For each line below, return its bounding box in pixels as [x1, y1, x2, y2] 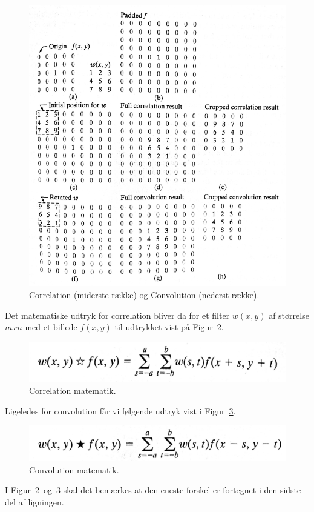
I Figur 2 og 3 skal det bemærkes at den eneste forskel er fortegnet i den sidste [5, 484, 301, 496]
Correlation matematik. [29, 384, 116, 397]
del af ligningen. [5, 495, 64, 508]
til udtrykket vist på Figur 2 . [114, 321, 224, 333]
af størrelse [269, 308, 309, 321]
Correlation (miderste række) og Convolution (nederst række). [29, 288, 260, 301]
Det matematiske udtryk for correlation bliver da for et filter [5, 308, 230, 321]
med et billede [25, 321, 77, 333]
